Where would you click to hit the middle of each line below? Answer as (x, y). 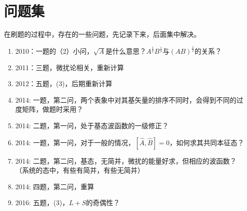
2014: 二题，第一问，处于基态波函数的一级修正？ (92, 126)
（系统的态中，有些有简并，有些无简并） (80, 170)
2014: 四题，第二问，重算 (55, 186)
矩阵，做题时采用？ (53, 109)
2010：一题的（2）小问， (54, 51)
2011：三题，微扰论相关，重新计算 (69, 67)
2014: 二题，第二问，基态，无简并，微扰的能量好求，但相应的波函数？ (126, 160)
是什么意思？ (126, 51)
